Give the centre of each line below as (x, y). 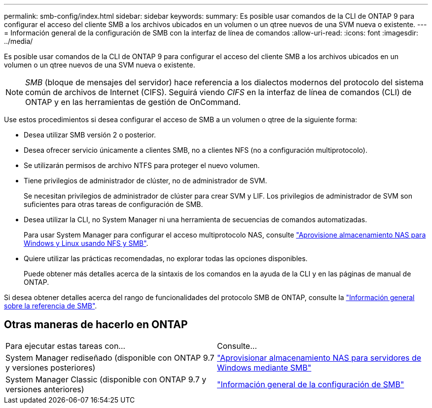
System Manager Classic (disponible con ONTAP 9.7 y (106, 379)
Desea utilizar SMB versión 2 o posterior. (90, 135)
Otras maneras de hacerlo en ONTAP (96, 325)
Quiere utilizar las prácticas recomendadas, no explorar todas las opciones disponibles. (166, 258)
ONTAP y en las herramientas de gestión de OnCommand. (133, 102)
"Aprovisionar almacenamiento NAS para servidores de (319, 357)
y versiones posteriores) (51, 367)
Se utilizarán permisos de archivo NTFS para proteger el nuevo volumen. (142, 165)
